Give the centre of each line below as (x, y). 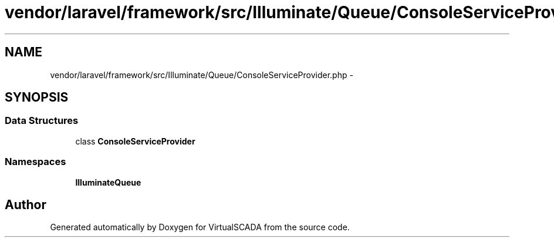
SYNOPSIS (37, 98)
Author (26, 204)
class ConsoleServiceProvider (135, 141)
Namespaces (36, 162)
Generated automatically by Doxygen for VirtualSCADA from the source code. (200, 227)
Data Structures (42, 121)
